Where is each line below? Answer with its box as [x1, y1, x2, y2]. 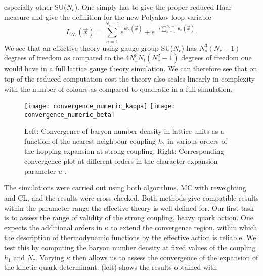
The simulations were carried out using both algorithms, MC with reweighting [4, 182, 246, 193]
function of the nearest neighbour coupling [24, 136, 156, 146]
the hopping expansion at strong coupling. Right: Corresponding [24, 145, 224, 156]
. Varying [35, 252, 64, 262]
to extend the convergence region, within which [111, 222, 257, 232]
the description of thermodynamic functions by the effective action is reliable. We [4, 232, 256, 243]
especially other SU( [4, 2, 67, 12]
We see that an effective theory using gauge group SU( [4, 42, 173, 53]
